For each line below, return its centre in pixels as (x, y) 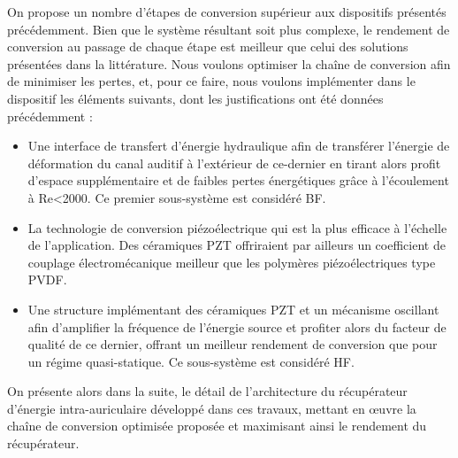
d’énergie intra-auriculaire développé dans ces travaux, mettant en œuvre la (212, 408)
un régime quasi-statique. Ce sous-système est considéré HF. (191, 361)
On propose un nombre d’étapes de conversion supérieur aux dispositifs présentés (227, 12)
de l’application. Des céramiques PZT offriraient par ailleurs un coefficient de (237, 245)
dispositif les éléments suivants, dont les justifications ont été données (195, 98)
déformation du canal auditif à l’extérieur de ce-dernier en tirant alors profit (234, 163)
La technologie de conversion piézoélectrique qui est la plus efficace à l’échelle (237, 227)
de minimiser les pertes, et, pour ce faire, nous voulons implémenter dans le (211, 81)
